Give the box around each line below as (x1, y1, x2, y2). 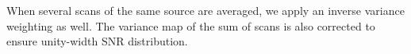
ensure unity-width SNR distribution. (6, 33, 188, 49)
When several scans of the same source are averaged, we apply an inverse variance (6, 2, 405, 18)
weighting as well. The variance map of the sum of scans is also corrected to (6, 17, 375, 34)
